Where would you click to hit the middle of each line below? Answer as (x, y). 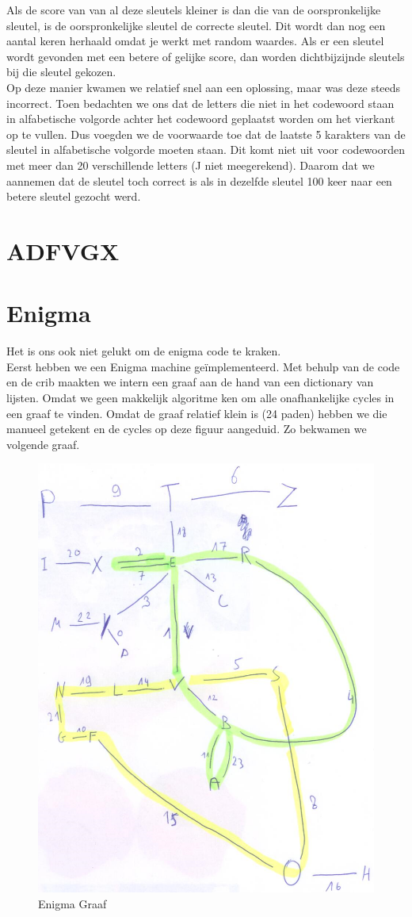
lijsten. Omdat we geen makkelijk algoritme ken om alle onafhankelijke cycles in (200, 397)
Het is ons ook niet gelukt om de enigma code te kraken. (144, 351)
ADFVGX (63, 250)
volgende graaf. (43, 444)
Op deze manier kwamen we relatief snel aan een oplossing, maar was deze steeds (204, 87)
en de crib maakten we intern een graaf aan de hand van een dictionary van (190, 382)
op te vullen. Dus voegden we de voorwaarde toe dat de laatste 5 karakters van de (206, 134)
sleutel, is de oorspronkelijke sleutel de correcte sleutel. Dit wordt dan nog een (196, 25)
